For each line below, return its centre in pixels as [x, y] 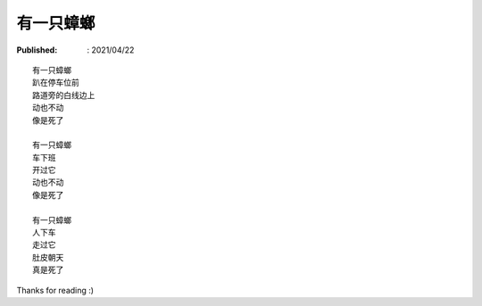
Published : [37, 50]
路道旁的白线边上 [64, 95]
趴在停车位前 [56, 83]
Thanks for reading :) [55, 290]
